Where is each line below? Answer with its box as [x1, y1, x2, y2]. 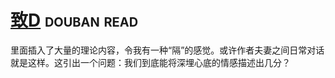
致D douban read [10, 9, 139, 32]
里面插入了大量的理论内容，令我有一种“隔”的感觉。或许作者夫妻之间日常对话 [10, 44, 325, 56]
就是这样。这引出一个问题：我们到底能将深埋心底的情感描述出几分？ [10, 56, 291, 68]
